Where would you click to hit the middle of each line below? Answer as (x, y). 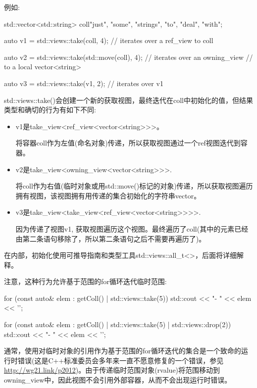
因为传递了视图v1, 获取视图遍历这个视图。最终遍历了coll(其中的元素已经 (132, 228)
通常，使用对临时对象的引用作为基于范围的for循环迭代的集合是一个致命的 (123, 351)
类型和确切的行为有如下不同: (50, 110)
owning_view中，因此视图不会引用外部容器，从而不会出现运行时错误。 (118, 380)
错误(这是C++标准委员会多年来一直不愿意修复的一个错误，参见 (121, 360)
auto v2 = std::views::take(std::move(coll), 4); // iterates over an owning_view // (128, 57)
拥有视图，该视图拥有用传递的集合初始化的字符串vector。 (108, 195)
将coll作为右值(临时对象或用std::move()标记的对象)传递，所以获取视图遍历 (134, 186)
